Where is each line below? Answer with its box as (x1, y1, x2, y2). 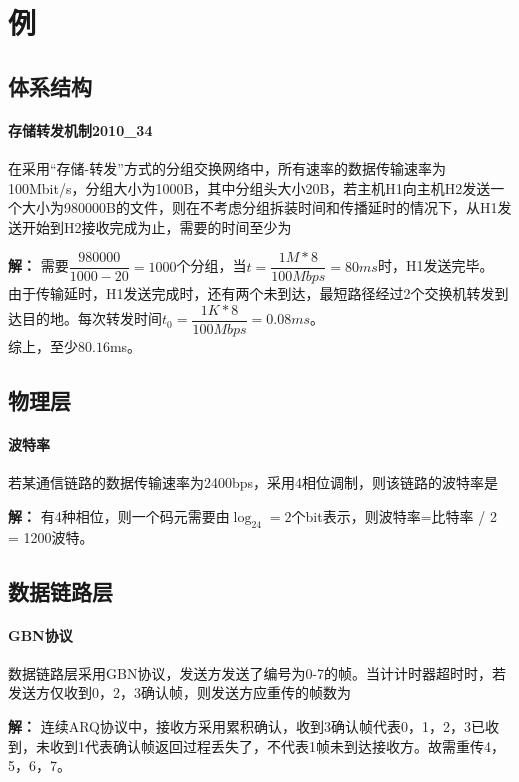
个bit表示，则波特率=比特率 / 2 (291, 505, 497, 526)
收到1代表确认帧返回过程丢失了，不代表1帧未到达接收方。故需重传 (49, 735, 484, 756)
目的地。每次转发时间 (21, 308, 162, 329)
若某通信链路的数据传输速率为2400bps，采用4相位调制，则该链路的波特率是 (8, 472, 499, 493)
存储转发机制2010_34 (8, 119, 153, 140)
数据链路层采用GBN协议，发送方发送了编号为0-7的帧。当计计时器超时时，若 (8, 662, 507, 683)
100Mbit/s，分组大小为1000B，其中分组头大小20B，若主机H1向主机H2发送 (8, 177, 491, 198)
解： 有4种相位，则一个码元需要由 (8, 505, 230, 526)
